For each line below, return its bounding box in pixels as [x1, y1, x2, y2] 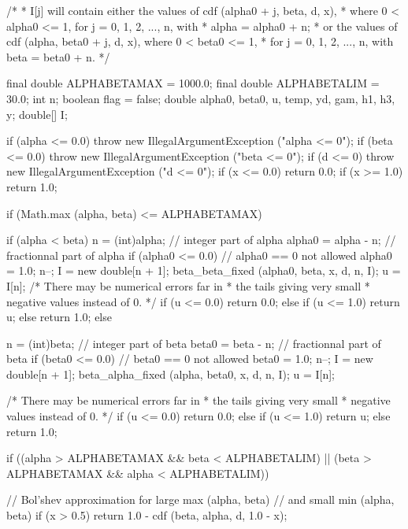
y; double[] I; [6, 105, 68, 122]
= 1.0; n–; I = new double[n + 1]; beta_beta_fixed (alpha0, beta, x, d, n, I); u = [6, 262, 401, 279]
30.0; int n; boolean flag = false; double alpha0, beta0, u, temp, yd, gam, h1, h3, [6, 90, 395, 106]
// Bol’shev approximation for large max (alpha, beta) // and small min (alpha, [6, 491, 395, 508]
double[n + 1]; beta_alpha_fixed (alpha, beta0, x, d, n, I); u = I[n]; [6, 365, 335, 382]
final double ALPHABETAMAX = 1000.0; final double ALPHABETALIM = [6, 75, 380, 91]
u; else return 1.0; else [6, 309, 112, 325]
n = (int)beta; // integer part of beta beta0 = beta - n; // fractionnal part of [6, 335, 381, 351]
